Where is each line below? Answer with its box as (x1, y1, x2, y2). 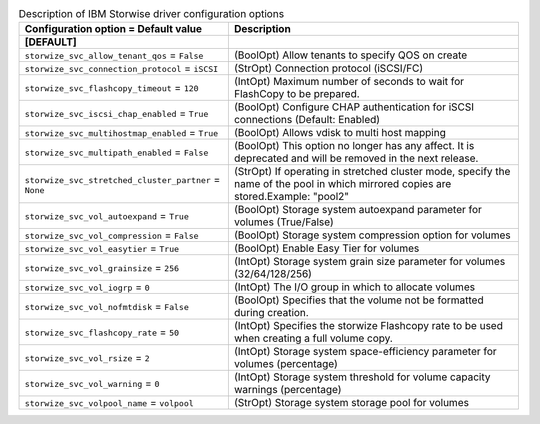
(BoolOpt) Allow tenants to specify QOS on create (233, 48, 468, 62)
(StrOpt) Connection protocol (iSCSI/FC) (233, 61, 424, 75)
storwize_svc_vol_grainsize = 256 (24, 261, 180, 275)
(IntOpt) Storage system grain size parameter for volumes (233, 255, 506, 269)
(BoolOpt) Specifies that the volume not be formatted (233, 293, 484, 307)
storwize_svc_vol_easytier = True (24, 241, 180, 255)
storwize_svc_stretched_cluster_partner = (24, 172, 221, 186)
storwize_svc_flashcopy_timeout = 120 (24, 81, 199, 95)
